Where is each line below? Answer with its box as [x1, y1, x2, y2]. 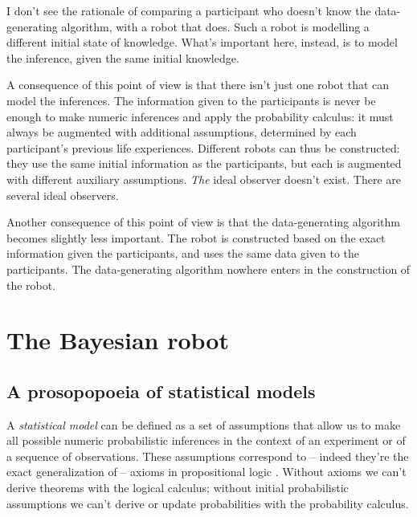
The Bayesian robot [6, 324, 229, 356]
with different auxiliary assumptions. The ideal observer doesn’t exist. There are [6, 170, 401, 187]
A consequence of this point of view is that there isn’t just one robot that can [6, 76, 390, 93]
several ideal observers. [6, 186, 119, 203]
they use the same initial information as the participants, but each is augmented [6, 155, 402, 172]
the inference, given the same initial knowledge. [6, 49, 239, 66]
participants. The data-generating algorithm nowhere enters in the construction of [6, 260, 411, 277]
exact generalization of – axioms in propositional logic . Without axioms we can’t [6, 463, 407, 480]
